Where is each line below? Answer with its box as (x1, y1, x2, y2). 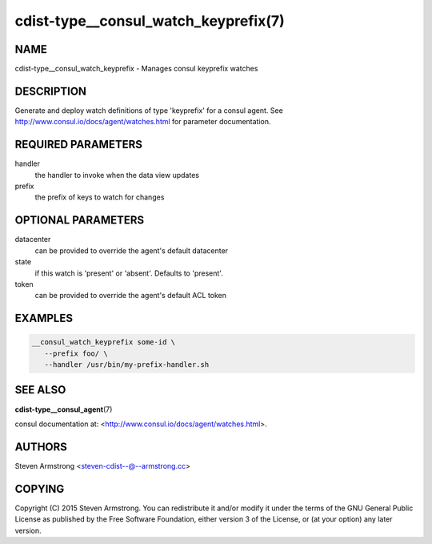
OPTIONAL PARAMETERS (14, 213, 145, 228)
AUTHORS (14, 440, 68, 453)
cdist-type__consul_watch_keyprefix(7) (14, 12, 286, 30)
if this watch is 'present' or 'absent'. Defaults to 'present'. (34, 268, 223, 278)
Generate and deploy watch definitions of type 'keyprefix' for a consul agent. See (14, 105, 283, 115)
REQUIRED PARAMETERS (14, 138, 143, 151)
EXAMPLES (14, 312, 74, 325)
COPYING (14, 482, 65, 496)
